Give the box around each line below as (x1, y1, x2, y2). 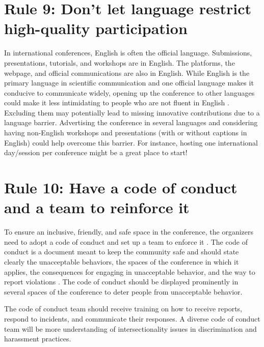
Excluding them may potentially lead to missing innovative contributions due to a (4, 107, 260, 118)
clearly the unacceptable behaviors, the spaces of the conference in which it (4, 256, 239, 267)
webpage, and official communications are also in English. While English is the (4, 67, 250, 78)
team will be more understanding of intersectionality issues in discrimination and (4, 323, 257, 334)
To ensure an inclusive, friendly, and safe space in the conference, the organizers (4, 226, 254, 237)
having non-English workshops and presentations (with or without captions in (4, 127, 247, 138)
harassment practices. (4, 333, 71, 344)
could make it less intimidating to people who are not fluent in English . (4, 97, 229, 108)
